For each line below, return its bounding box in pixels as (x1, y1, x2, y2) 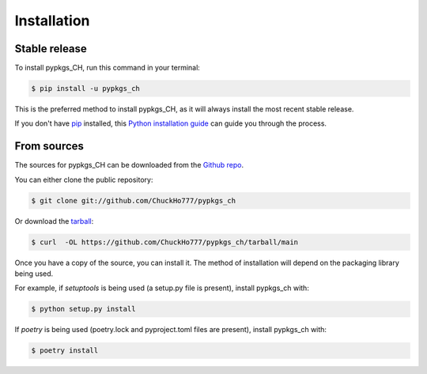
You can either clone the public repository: (14, 175, 153, 184)
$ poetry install (31, 346, 99, 355)
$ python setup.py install (31, 304, 136, 314)
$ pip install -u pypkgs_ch (31, 84, 140, 93)
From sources (14, 139, 85, 153)
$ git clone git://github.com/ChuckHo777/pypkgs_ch (31, 196, 236, 205)
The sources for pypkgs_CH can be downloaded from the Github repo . (14, 161, 244, 170)
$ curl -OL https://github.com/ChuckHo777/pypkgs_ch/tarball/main (31, 237, 299, 247)
